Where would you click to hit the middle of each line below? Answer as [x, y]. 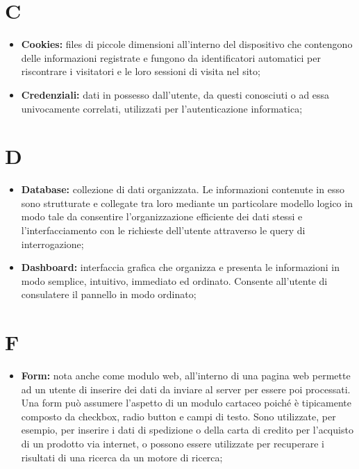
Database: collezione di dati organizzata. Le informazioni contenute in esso [183, 189]
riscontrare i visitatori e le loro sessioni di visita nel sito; [141, 71]
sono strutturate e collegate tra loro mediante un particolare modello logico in [187, 203]
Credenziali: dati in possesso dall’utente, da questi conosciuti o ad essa [175, 94]
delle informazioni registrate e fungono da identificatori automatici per [171, 57]
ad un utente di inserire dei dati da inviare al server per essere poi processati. [186, 389]
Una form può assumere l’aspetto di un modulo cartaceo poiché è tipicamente [186, 403]
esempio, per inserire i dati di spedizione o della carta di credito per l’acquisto [187, 430]
